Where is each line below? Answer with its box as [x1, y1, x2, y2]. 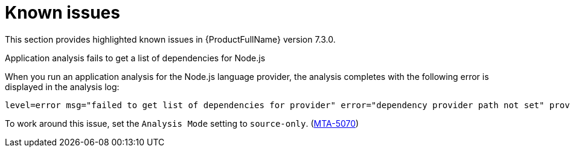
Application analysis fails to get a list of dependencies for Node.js [5, 52, 266, 63]
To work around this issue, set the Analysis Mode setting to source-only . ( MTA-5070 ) [5, 118, 359, 129]
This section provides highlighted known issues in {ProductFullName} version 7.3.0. [5, 34, 336, 44]
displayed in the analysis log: [5, 81, 120, 92]
